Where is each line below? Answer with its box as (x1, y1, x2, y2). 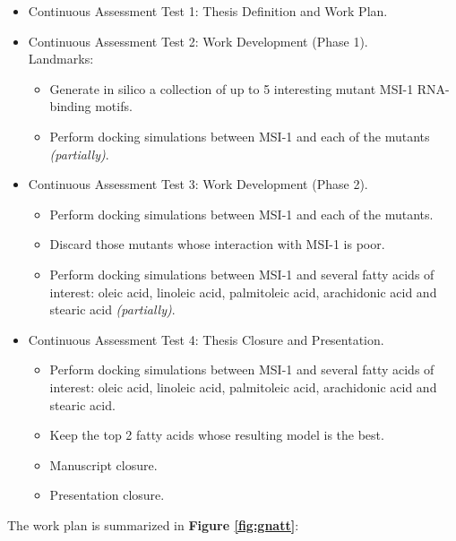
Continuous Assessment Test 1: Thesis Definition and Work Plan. (28, 2, 388, 20)
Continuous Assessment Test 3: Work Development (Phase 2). (28, 175, 368, 193)
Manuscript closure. (49, 455, 158, 474)
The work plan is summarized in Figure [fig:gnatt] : (7, 515, 299, 534)
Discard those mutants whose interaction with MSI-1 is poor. (49, 235, 385, 253)
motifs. (95, 97, 133, 116)
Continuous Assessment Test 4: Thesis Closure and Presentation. (28, 330, 384, 348)
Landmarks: (28, 49, 94, 68)
